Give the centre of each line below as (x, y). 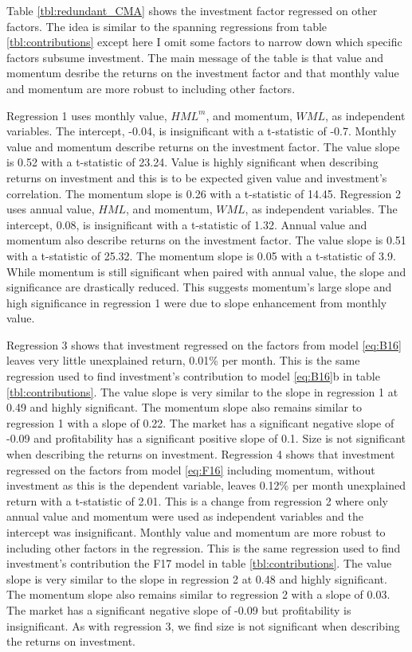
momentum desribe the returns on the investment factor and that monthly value (203, 73)
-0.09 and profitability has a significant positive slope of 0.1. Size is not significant (206, 438)
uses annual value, (51, 209)
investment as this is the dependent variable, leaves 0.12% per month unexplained (206, 485)
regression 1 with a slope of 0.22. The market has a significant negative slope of (200, 422)
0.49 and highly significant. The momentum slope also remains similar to (184, 407)
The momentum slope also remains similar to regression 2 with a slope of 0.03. (198, 594)
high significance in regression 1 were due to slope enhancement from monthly (197, 302)
